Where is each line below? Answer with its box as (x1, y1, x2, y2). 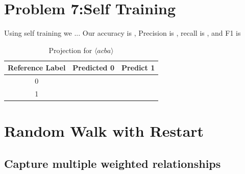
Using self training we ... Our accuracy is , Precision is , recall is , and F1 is (4, 28, 241, 38)
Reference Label (8, 62, 66, 73)
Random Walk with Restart (4, 120, 204, 141)
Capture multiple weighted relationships (4, 155, 221, 171)
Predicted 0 (72, 62, 114, 73)
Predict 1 (121, 62, 155, 73)
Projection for (48, 44, 92, 55)
